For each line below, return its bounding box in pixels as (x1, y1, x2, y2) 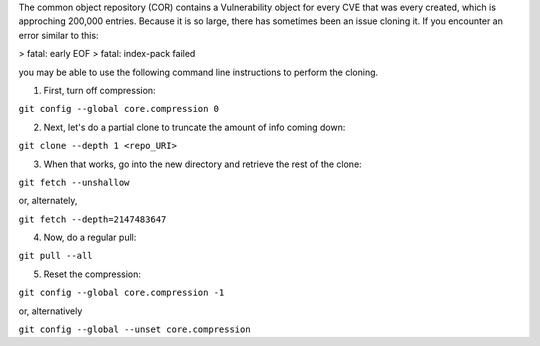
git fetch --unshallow (18, 176, 130, 188)
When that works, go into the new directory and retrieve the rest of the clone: (43, 158, 362, 170)
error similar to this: (18, 29, 99, 41)
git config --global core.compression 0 (18, 103, 220, 115)
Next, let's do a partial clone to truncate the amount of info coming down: (43, 121, 346, 133)
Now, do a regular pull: (43, 231, 137, 244)
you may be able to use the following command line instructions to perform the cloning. (18, 66, 379, 78)
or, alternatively (18, 305, 83, 317)
